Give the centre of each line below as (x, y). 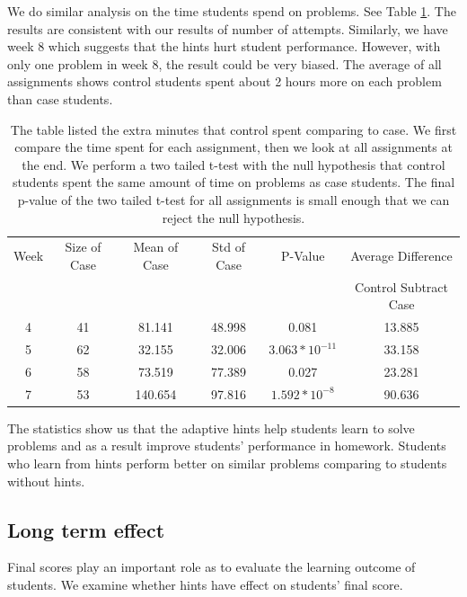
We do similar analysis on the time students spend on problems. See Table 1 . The (232, 11)
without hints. (46, 481)
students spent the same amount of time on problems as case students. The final (233, 182)
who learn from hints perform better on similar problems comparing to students (227, 463)
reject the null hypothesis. (233, 217)
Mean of (156, 247)
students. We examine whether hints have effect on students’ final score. (205, 585)
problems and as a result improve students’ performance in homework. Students (227, 446)
